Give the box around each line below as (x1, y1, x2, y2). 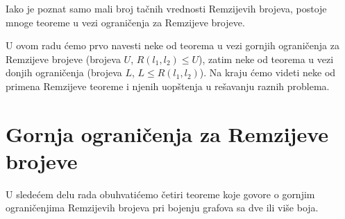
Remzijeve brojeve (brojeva (6, 51, 121, 66)
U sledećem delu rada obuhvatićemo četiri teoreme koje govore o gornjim (6, 186, 315, 201)
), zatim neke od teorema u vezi (199, 51, 334, 66)
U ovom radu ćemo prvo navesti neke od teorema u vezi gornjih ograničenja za (6, 38, 339, 53)
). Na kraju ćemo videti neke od (199, 65, 336, 80)
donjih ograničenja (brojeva (6, 65, 122, 80)
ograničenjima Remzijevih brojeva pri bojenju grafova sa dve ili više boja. (6, 200, 319, 215)
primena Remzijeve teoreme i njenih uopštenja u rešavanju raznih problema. (6, 78, 330, 93)
